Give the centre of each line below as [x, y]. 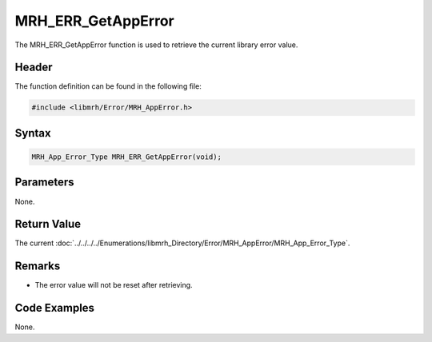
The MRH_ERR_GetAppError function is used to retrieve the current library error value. [156, 45]
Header [34, 68]
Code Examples [55, 308]
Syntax [33, 133]
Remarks [38, 266]
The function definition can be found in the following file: [108, 86]
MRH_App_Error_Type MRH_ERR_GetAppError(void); [126, 157]
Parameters [44, 183]
